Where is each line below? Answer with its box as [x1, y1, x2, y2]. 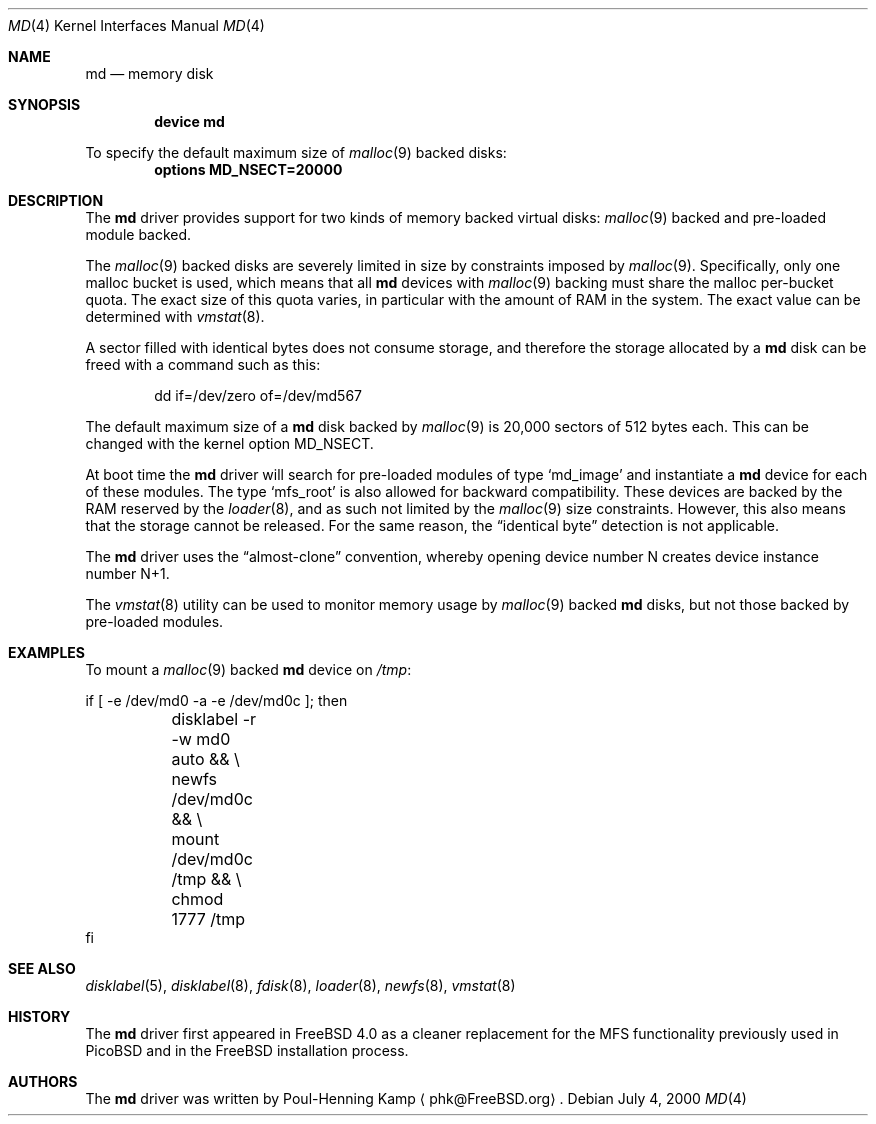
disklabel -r [171, 709, 257, 729]
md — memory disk [85, 65, 214, 82]
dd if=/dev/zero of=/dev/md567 [154, 387, 362, 404]
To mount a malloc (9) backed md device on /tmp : [85, 661, 412, 678]
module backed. [85, 226, 192, 243]
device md [154, 113, 225, 130]
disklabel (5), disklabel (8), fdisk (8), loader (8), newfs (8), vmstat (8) [85, 977, 516, 994]
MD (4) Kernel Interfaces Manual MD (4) [8, 17, 265, 34]
